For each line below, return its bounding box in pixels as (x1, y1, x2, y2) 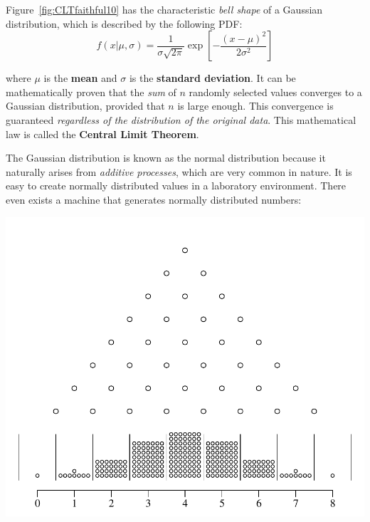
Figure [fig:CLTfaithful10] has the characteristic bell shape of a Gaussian (6, 2, 323, 16)
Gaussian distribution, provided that (6, 98, 165, 113)
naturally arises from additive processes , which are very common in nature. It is (6, 164, 352, 179)
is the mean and (43, 71, 117, 85)
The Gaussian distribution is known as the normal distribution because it (6, 150, 326, 165)
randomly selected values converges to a (189, 84, 362, 99)
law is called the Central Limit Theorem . (6, 126, 199, 141)
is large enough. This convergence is (177, 98, 334, 113)
